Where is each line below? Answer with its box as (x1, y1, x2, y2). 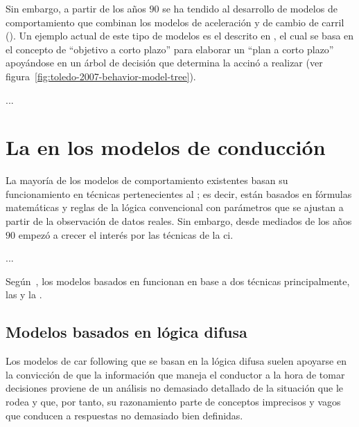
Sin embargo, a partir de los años (6, 1, 146, 15)
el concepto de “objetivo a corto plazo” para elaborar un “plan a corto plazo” (6, 42, 334, 56)
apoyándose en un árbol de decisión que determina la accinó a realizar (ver (6, 55, 323, 70)
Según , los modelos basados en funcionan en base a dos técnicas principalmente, (6, 273, 350, 288)
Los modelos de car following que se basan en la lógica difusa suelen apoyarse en (6, 354, 347, 368)
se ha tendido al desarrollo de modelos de (162, 1, 338, 15)
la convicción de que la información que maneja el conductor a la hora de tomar (6, 367, 345, 381)
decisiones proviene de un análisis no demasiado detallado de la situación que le (6, 381, 343, 395)
